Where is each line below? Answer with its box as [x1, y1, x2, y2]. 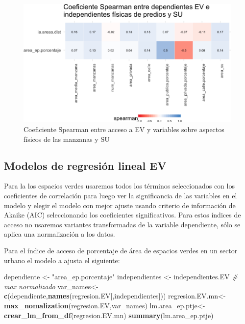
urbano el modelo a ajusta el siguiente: [4, 255, 120, 265]
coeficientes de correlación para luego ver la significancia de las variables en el [4, 190, 237, 201]
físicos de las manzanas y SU [24, 134, 110, 144]
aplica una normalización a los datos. [4, 229, 115, 239]
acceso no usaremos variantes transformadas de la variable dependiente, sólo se [4, 219, 241, 229]
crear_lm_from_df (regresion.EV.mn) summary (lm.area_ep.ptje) [4, 310, 214, 320]
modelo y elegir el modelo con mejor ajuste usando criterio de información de [4, 200, 236, 210]
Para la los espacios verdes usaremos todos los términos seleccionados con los [4, 181, 235, 191]
